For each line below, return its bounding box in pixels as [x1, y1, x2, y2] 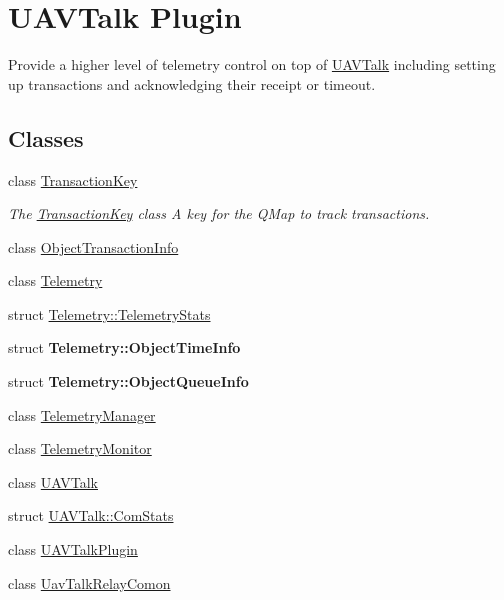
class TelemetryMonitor [8, 438, 152, 459]
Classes [8, 122, 84, 153]
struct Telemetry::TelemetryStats [8, 303, 211, 324]
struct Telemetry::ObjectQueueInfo [8, 371, 249, 392]
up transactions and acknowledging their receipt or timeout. [8, 73, 376, 94]
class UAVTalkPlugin [8, 539, 138, 560]
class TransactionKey [8, 169, 138, 190]
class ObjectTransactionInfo [8, 236, 179, 257]
